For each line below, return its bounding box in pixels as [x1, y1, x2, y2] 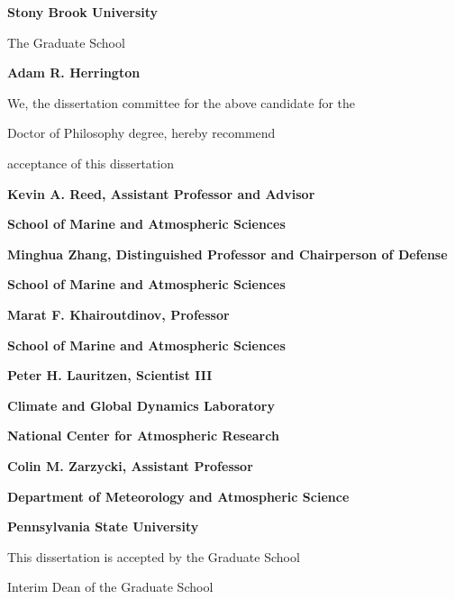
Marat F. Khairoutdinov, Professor [7, 304, 230, 323]
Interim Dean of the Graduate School [7, 577, 214, 596]
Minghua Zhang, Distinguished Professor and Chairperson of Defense [7, 244, 448, 263]
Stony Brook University [7, 3, 159, 21]
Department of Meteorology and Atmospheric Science [7, 486, 350, 505]
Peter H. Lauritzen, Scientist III [7, 366, 213, 385]
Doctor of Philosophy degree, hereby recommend [7, 123, 276, 142]
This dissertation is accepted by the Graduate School [7, 547, 300, 566]
